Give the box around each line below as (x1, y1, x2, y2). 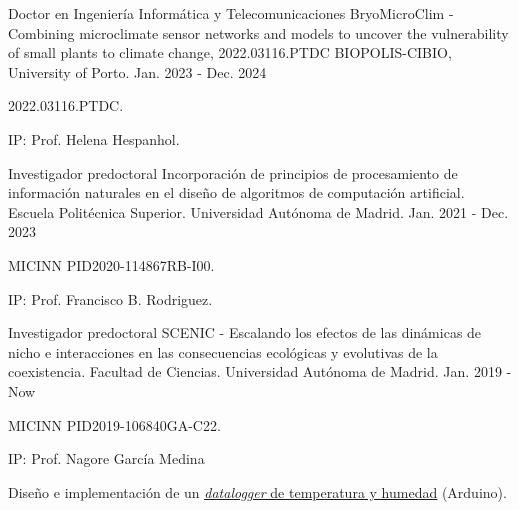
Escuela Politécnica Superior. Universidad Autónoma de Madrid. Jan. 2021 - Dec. (8, 201, 509, 222)
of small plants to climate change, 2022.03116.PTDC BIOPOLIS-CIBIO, (8, 42, 452, 63)
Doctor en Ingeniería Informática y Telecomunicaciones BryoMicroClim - (8, 3, 454, 23)
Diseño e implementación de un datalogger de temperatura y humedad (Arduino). (8, 481, 507, 502)
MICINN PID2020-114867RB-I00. (8, 254, 215, 275)
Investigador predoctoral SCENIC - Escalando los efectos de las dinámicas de (8, 322, 482, 343)
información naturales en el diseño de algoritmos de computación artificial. (8, 182, 465, 203)
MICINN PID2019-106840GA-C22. (8, 414, 221, 435)
